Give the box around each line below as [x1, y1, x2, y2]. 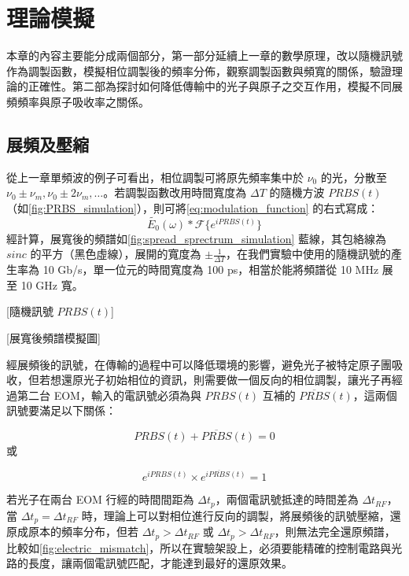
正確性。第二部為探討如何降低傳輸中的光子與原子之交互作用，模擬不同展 [28, 78, 403, 94]
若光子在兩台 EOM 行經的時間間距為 [6, 491, 194, 508]
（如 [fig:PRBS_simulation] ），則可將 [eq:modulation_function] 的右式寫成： [6, 199, 379, 216]
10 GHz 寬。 [20, 276, 83, 293]
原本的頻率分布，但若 [28, 523, 138, 540]
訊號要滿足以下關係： [6, 402, 116, 419]
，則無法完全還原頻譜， [274, 523, 396, 540]
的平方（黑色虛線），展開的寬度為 [30, 246, 201, 262]
